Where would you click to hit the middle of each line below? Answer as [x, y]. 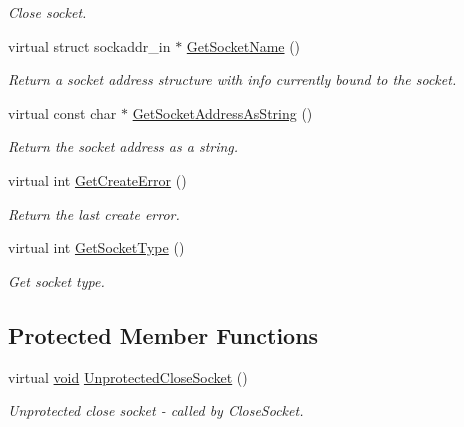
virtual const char [62, 112]
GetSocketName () [243, 45]
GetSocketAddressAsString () [222, 112]
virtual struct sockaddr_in [89, 45]
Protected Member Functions [163, 334]
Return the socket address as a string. [123, 146]
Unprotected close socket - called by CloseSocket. [156, 410]
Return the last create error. [94, 213]
